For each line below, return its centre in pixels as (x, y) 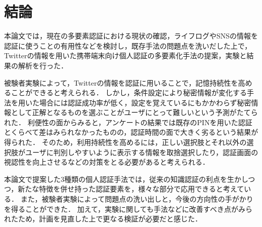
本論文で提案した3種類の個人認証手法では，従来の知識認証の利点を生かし (126, 179)
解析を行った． (43, 65)
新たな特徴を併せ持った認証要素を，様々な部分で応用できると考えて (131, 189)
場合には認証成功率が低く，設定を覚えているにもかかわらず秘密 (145, 102)
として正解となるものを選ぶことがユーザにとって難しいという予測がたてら (134, 112)
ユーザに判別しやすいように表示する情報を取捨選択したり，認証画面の (142, 152)
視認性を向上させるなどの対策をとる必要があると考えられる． (107, 162)
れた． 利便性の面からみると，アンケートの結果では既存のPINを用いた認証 (128, 122)
